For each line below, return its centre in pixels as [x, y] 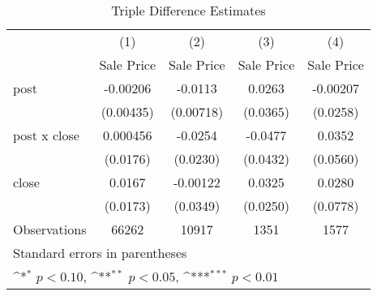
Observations [50, 229]
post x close [46, 135]
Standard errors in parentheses [100, 253]
